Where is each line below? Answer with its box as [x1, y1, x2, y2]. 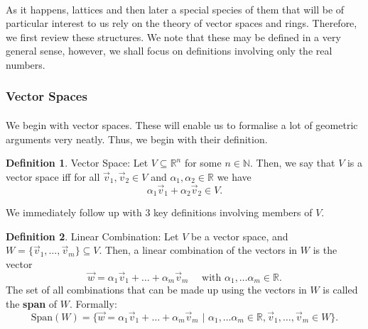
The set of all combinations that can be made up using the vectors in [6, 282, 307, 297]
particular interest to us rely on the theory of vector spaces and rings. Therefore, [6, 16, 357, 30]
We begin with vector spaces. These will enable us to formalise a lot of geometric [6, 118, 358, 132]
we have [217, 169, 251, 184]
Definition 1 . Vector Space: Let [6, 155, 148, 170]
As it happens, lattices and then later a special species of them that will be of [6, 1, 345, 16]
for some [184, 155, 222, 170]
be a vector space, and [191, 228, 288, 243]
